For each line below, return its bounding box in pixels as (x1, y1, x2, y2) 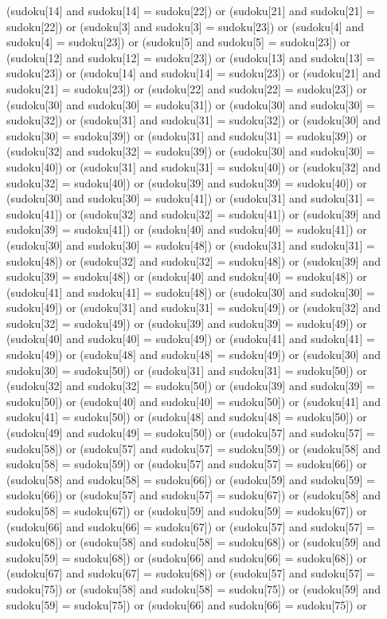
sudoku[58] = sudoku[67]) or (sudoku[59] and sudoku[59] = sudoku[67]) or (6, 503, 367, 518)
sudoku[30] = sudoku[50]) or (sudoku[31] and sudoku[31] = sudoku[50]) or (6, 361, 367, 378)
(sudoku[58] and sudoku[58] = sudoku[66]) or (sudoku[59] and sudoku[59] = (6, 471, 375, 487)
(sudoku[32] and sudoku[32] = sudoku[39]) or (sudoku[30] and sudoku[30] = (6, 143, 375, 160)
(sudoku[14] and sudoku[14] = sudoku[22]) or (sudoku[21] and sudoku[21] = (6, 2, 375, 18)
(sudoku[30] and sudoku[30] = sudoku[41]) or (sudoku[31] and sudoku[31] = (6, 190, 375, 207)
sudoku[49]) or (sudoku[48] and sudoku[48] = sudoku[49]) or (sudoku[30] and (6, 346, 381, 363)
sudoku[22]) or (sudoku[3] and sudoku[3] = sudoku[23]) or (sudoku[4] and (6, 18, 364, 34)
